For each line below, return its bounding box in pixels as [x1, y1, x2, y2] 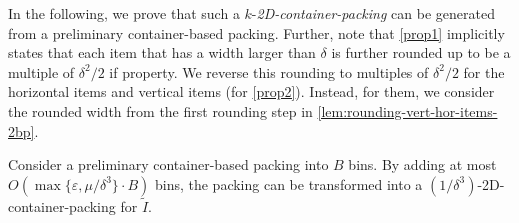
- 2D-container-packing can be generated [251, 3, 495, 23]
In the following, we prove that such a [8, 3, 240, 23]
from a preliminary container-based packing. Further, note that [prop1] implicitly [8, 22, 505, 43]
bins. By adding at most [348, 154, 497, 175]
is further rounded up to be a [331, 42, 511, 63]
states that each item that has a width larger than [8, 42, 316, 63]
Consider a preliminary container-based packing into [8, 154, 329, 175]
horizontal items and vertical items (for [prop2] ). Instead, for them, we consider [8, 81, 495, 102]
